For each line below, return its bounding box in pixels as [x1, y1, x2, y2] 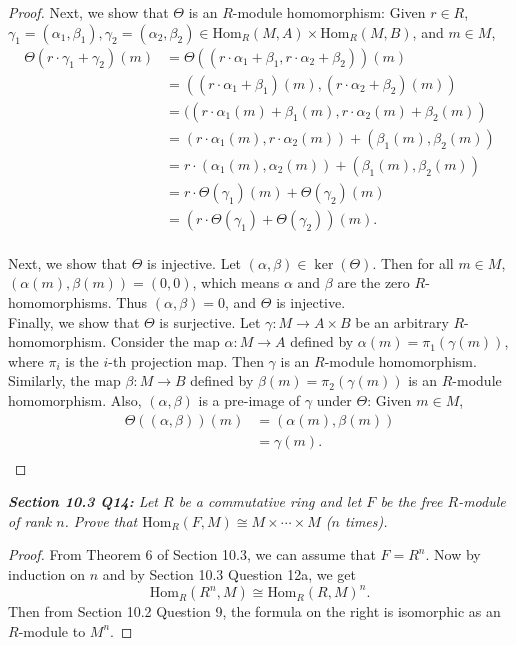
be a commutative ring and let [178, 491, 362, 512]
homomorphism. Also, [8, 390, 142, 410]
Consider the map [110, 331, 220, 352]
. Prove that [64, 510, 138, 531]
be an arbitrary [355, 311, 449, 332]
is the [65, 350, 99, 371]
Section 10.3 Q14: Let [8, 491, 158, 512]
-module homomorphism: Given [232, 2, 426, 22]
